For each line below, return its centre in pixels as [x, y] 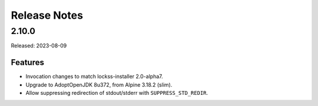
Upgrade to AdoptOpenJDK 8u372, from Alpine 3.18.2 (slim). [99, 84]
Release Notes [47, 15]
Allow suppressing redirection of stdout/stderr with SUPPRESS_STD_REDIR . [117, 93]
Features [27, 62]
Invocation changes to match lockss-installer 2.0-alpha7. [94, 77]
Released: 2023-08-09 [39, 46]
